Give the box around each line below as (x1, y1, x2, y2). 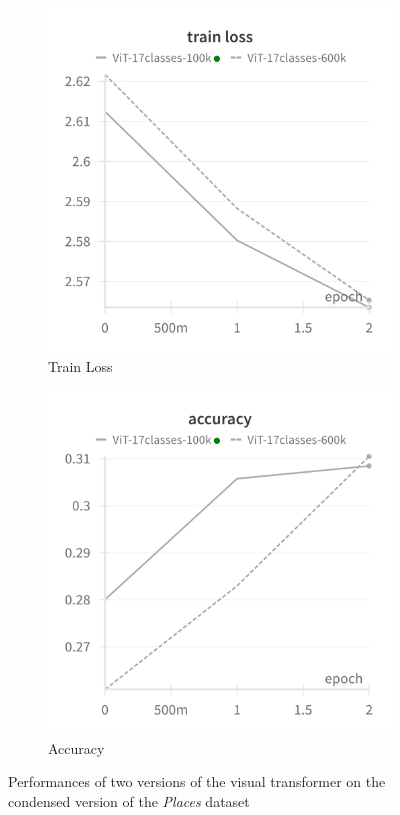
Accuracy (48, 737, 105, 758)
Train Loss (48, 355, 113, 376)
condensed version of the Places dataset (8, 790, 250, 811)
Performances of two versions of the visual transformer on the (8, 771, 386, 792)
